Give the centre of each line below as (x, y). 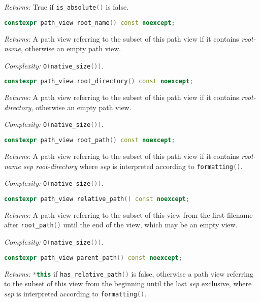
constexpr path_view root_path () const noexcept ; (90, 140)
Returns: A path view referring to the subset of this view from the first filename (128, 214)
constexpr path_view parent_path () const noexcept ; (93, 258)
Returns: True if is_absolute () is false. (67, 7)
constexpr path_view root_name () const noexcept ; (90, 23)
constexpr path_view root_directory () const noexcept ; (99, 81)
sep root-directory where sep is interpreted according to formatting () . (133, 166)
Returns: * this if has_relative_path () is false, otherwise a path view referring (129, 273)
